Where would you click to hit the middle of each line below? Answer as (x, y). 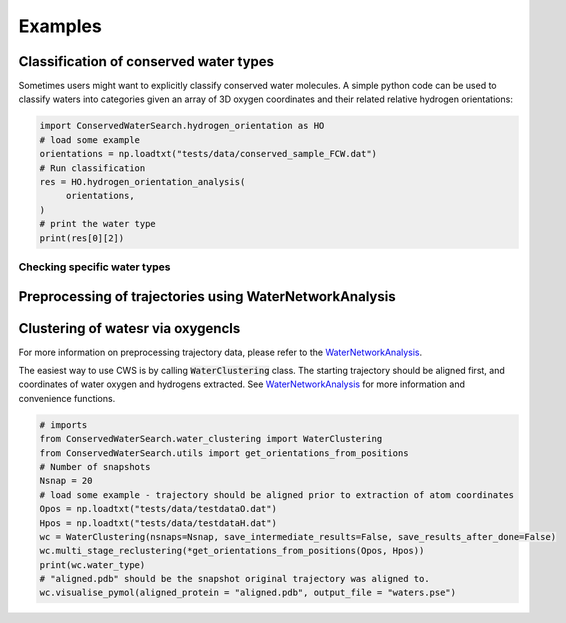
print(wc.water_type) (92, 564)
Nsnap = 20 (66, 481)
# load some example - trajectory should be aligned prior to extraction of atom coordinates (277, 494)
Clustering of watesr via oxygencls (129, 328)
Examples (60, 26)
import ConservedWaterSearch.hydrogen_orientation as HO (182, 126)
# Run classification (92, 168)
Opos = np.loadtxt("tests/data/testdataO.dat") (158, 509)
